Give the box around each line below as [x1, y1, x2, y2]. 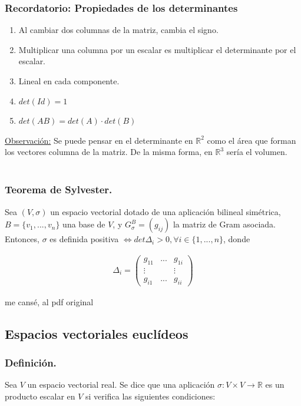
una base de [62, 218, 105, 230]
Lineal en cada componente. [18, 75, 120, 87]
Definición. [5, 355, 57, 370]
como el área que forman [207, 134, 296, 146]
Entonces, [5, 233, 39, 245]
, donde [223, 233, 250, 245]
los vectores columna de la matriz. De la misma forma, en [5, 146, 213, 158]
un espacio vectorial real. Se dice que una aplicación [27, 378, 215, 391]
